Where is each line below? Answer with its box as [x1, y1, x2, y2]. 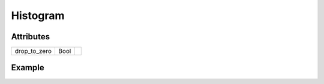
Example [11, 63, 44, 73]
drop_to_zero [14, 47, 52, 55]
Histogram [11, 9, 65, 22]
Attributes [11, 32, 50, 42]
